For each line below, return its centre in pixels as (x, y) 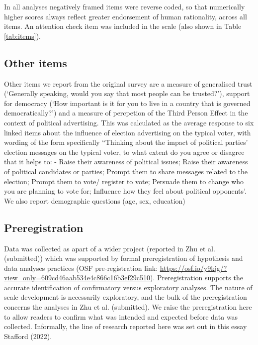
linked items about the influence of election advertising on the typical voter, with (128, 132)
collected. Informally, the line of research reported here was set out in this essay (126, 326)
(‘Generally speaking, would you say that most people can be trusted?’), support (127, 93)
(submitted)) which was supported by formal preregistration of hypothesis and (124, 258)
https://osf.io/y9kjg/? (193, 268)
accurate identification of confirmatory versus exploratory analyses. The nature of (128, 287)
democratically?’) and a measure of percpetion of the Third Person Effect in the (126, 113)
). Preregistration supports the (197, 278)
